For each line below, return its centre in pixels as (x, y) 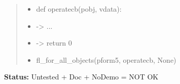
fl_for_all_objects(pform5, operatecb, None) (106, 59)
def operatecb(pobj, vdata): (79, 9)
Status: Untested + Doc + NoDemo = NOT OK (81, 77)
